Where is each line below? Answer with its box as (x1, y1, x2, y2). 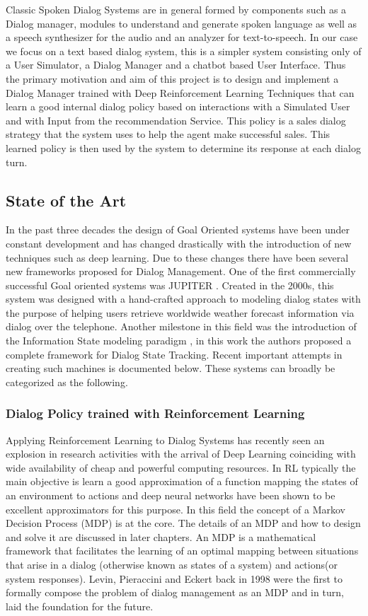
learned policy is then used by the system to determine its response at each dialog (6, 140, 361, 155)
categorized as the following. (6, 374, 128, 389)
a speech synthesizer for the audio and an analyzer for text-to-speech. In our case (6, 30, 358, 45)
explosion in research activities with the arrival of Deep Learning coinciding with (6, 446, 356, 461)
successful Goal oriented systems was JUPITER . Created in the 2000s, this (6, 277, 334, 292)
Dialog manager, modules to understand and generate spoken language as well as (6, 16, 357, 30)
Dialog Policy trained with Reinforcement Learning (6, 405, 305, 422)
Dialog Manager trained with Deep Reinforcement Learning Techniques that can (6, 85, 355, 100)
